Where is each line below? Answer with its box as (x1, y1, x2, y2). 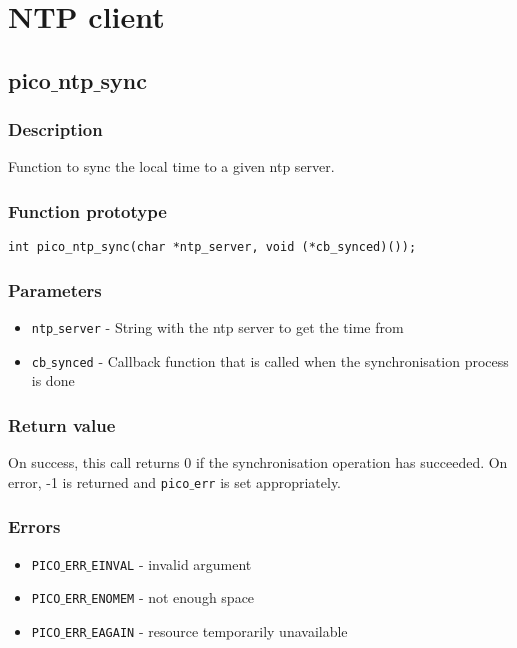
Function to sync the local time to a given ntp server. (8, 156, 335, 177)
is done (31, 370, 75, 391)
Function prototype (8, 198, 167, 223)
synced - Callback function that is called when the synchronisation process (50, 350, 509, 371)
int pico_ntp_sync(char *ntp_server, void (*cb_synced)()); (8, 240, 417, 255)
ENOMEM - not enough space (91, 587, 255, 608)
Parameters (8, 277, 102, 302)
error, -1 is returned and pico (8, 471, 190, 492)
